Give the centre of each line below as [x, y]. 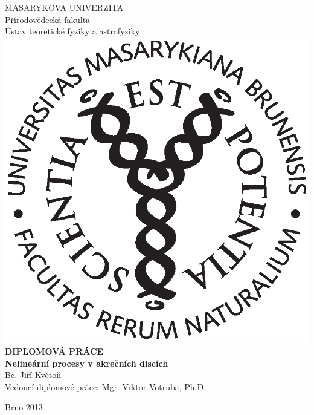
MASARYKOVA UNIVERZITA [64, 7]
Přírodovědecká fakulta [48, 19]
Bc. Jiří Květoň [33, 375]
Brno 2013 [24, 407]
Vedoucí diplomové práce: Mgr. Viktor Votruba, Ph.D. [106, 386]
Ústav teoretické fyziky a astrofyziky [72, 31]
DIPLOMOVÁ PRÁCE [54, 351]
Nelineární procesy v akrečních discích [87, 363]
